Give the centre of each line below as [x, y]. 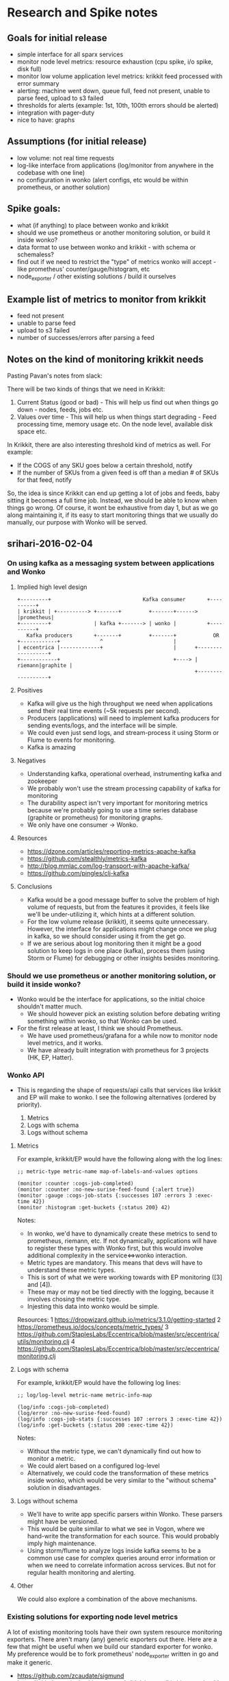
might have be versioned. [63, 1522]
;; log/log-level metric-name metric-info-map [84, 1395]
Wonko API [26, 1075]
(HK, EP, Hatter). [50, 1058]
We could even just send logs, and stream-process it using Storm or [123, 732]
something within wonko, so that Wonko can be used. [103, 1021]
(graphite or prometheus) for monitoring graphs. [95, 817]
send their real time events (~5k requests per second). [104, 710]
